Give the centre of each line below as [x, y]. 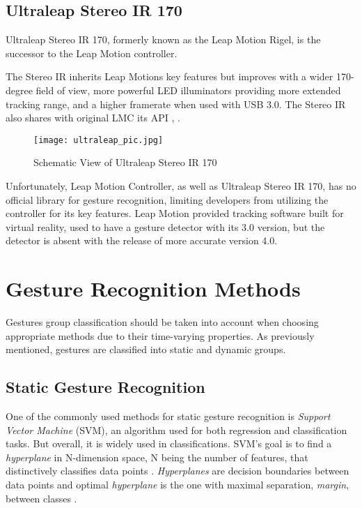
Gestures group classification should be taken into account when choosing [162, 322]
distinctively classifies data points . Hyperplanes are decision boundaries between [178, 471]
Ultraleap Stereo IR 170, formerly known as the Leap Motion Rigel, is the [163, 39]
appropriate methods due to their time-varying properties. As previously [160, 335]
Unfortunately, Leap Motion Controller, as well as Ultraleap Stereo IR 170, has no [181, 186]
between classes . [41, 498]
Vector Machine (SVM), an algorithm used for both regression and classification [176, 429]
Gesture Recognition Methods [153, 289]
